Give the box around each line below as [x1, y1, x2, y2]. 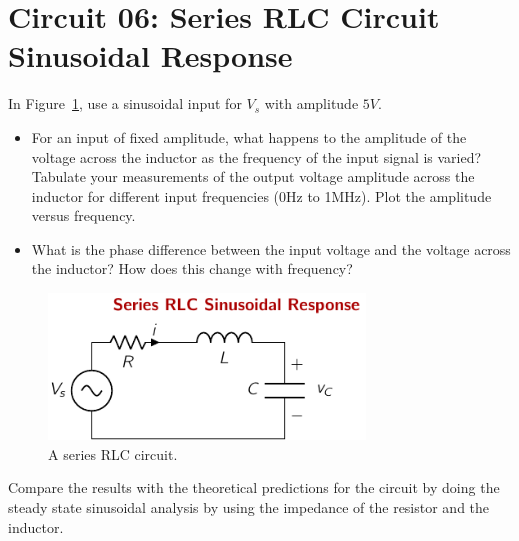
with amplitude [264, 93, 359, 114]
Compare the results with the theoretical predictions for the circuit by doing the [8, 477, 500, 498]
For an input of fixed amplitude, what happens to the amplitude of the [31, 126, 467, 147]
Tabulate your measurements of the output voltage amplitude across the [31, 166, 475, 187]
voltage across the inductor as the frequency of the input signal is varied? [31, 146, 482, 167]
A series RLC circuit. [48, 443, 178, 464]
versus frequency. [31, 205, 136, 226]
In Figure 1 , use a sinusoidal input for [8, 93, 242, 114]
